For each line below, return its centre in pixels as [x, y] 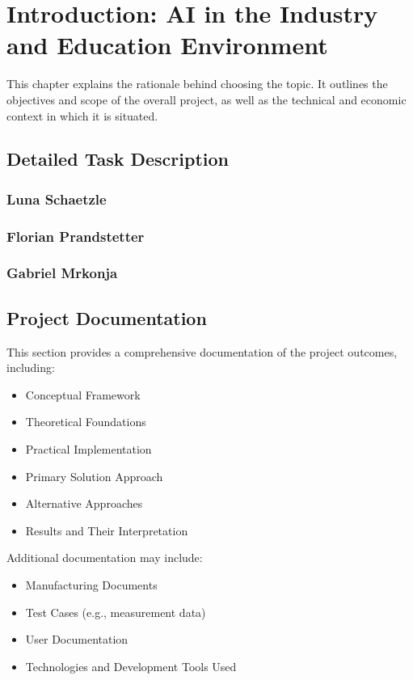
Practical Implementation [88, 448]
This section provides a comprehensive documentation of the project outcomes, [202, 351]
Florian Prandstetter [76, 236]
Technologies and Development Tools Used [131, 666]
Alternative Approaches [84, 503]
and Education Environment [167, 45]
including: [31, 367]
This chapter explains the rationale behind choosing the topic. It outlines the [197, 84]
